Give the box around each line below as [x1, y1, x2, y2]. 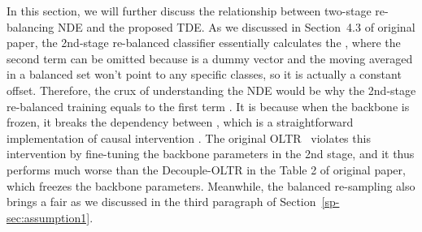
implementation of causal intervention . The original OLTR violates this [7, 129, 371, 146]
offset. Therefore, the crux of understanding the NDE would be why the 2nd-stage [7, 81, 416, 98]
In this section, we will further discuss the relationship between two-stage [7, 2, 372, 19]
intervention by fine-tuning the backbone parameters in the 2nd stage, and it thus [7, 145, 415, 162]
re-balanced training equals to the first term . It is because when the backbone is [7, 97, 410, 114]
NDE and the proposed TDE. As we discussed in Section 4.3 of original [58, 18, 415, 35]
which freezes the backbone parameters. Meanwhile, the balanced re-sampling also [7, 177, 415, 194]
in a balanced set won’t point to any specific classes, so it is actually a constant [7, 66, 402, 83]
